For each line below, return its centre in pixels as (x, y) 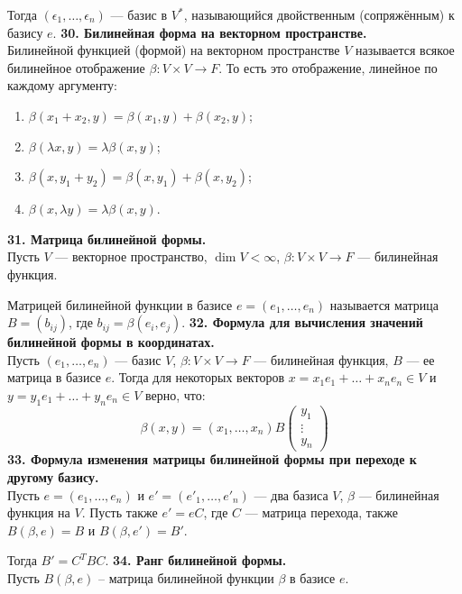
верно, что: (175, 394)
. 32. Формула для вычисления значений (302, 322)
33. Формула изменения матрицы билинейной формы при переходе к (212, 459)
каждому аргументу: (63, 85)
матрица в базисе (54, 377)
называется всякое (405, 50)
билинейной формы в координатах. (111, 342)
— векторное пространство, (131, 256)
